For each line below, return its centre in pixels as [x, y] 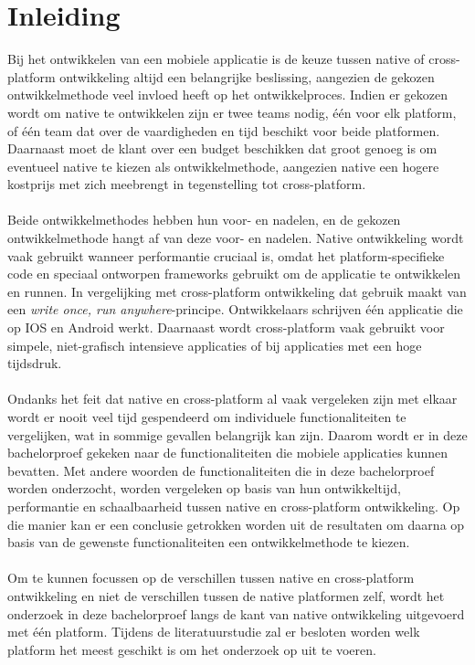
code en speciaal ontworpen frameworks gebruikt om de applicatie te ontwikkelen [234, 274]
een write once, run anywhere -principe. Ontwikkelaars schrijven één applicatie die [235, 309]
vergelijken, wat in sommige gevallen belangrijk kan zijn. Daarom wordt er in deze [237, 434]
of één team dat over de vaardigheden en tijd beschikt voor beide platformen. [224, 130]
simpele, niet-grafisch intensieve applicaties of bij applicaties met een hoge [215, 345]
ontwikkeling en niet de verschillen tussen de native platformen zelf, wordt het [226, 595]
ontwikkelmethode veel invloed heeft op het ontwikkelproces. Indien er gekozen [227, 95]
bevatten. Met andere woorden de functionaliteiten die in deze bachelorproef [221, 470]
